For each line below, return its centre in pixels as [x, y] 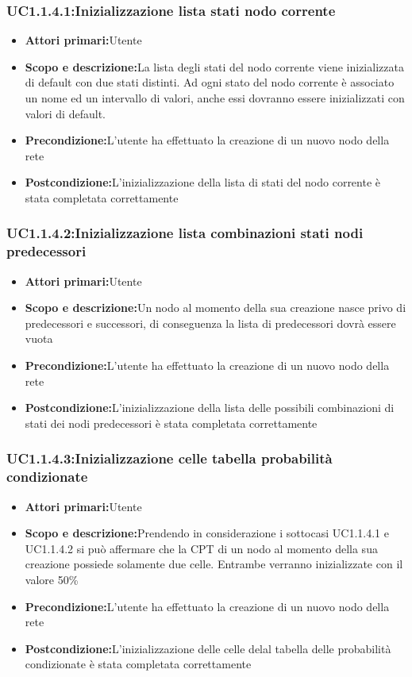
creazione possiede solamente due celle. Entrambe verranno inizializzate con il [214, 564]
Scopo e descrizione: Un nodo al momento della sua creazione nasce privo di [216, 308]
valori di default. [65, 113]
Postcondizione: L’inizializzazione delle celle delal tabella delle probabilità [208, 648]
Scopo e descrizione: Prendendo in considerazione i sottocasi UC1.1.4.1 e [207, 533]
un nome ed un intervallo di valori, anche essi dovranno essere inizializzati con [215, 98]
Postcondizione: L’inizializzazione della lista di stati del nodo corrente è [203, 182]
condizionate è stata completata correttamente [138, 664]
